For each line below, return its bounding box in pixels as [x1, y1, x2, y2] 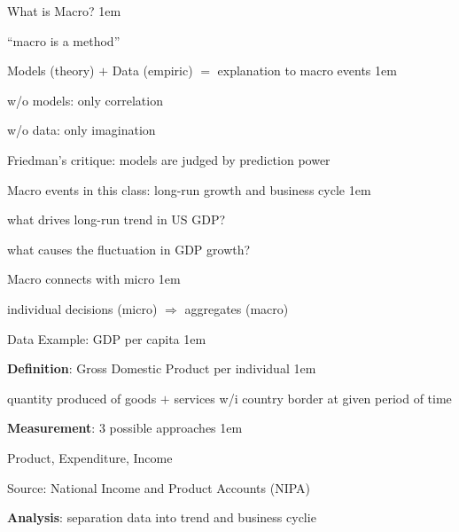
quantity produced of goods [7, 388, 157, 407]
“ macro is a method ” [7, 31, 121, 50]
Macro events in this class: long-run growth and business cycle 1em [7, 180, 371, 199]
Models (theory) [7, 61, 95, 80]
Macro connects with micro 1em [7, 270, 181, 288]
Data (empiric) [112, 61, 193, 80]
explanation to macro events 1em [217, 61, 397, 80]
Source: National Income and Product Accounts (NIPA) [7, 478, 311, 497]
